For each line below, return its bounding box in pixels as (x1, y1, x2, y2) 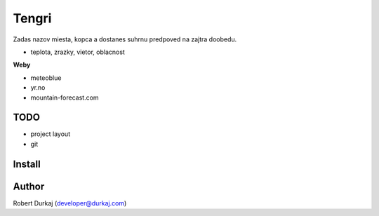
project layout (30, 130, 70, 138)
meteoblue (30, 74, 62, 82)
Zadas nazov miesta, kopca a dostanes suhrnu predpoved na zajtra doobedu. (13, 35, 237, 43)
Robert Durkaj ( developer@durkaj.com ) (13, 198, 127, 207)
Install (13, 158, 41, 170)
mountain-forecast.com (30, 93, 99, 102)
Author (13, 180, 45, 192)
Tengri (13, 11, 52, 26)
